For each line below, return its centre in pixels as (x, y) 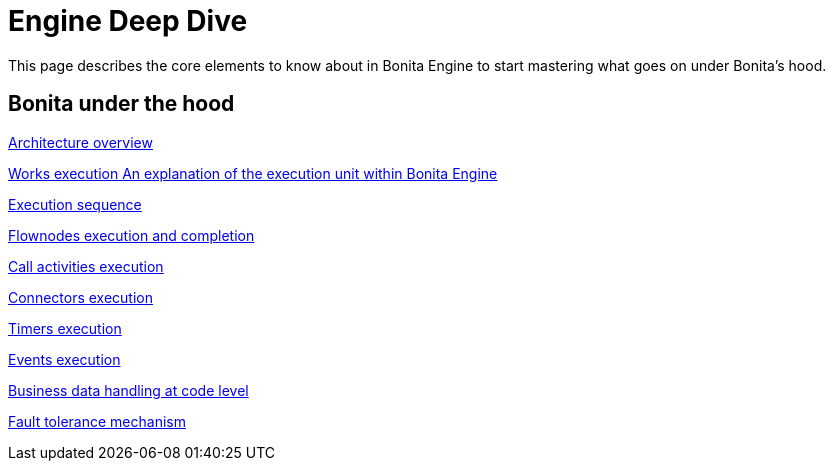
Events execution (64, 359)
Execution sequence (75, 204)
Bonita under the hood (121, 104)
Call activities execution (86, 266)
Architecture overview (80, 142)
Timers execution (65, 328)
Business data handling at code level (128, 390)
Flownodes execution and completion (131, 235)
